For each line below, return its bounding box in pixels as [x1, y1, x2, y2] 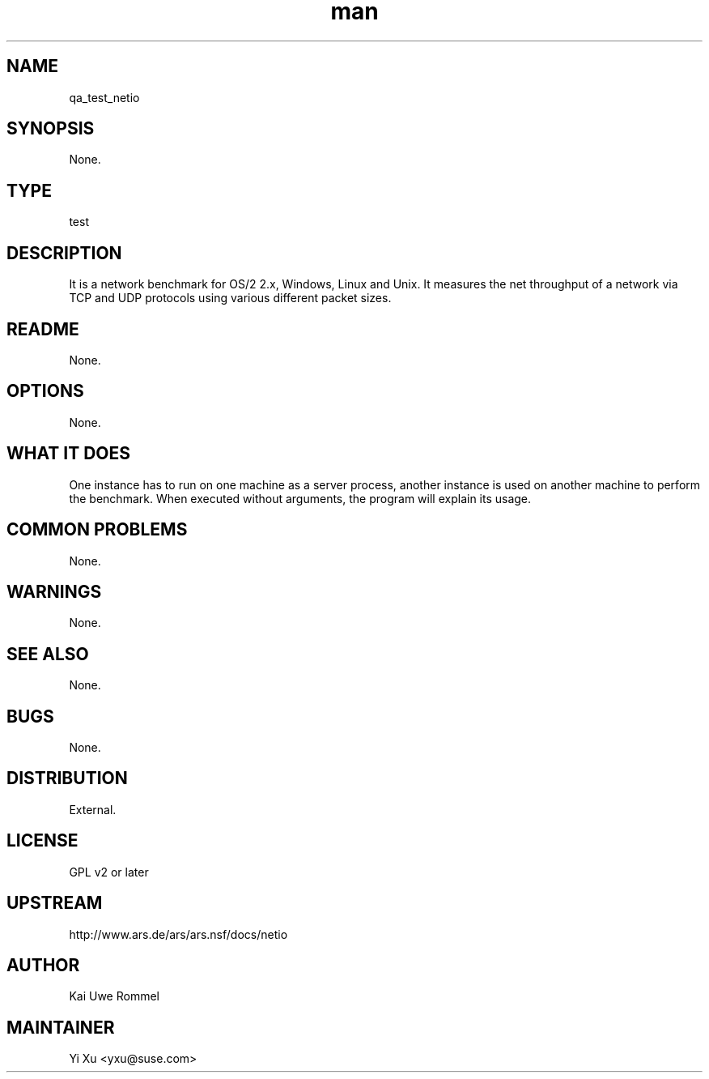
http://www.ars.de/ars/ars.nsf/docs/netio [69, 927, 288, 941]
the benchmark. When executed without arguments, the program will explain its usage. [69, 491, 532, 505]
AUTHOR [6, 954, 80, 975]
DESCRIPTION [6, 242, 122, 263]
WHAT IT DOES [6, 443, 131, 464]
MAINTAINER [6, 1017, 115, 1038]
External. [69, 802, 117, 817]
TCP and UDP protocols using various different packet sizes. [69, 291, 392, 305]
